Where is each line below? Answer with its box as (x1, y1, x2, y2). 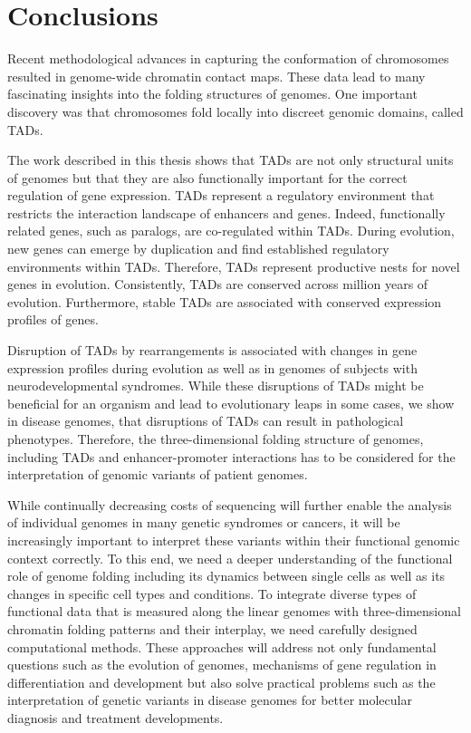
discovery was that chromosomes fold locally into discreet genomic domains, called (7, 101, 464, 121)
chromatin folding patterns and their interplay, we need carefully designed (7, 619, 418, 638)
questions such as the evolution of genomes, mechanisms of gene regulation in (7, 655, 437, 674)
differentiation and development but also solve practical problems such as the (7, 672, 436, 691)
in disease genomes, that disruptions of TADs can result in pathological (7, 411, 404, 430)
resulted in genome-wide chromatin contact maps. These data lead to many (7, 66, 426, 85)
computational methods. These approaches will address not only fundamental (7, 637, 437, 656)
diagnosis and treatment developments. (7, 708, 224, 727)
